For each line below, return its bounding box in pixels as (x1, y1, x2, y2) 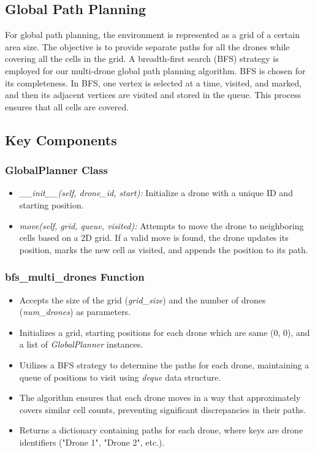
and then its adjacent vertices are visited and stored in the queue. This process (5, 88, 302, 101)
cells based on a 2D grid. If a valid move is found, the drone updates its (19, 231, 289, 244)
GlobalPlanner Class (5, 162, 108, 178)
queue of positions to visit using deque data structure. (19, 370, 221, 383)
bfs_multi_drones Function (5, 269, 145, 284)
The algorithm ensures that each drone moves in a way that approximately (19, 391, 301, 404)
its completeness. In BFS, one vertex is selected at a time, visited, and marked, (5, 76, 302, 89)
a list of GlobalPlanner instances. (19, 338, 143, 351)
